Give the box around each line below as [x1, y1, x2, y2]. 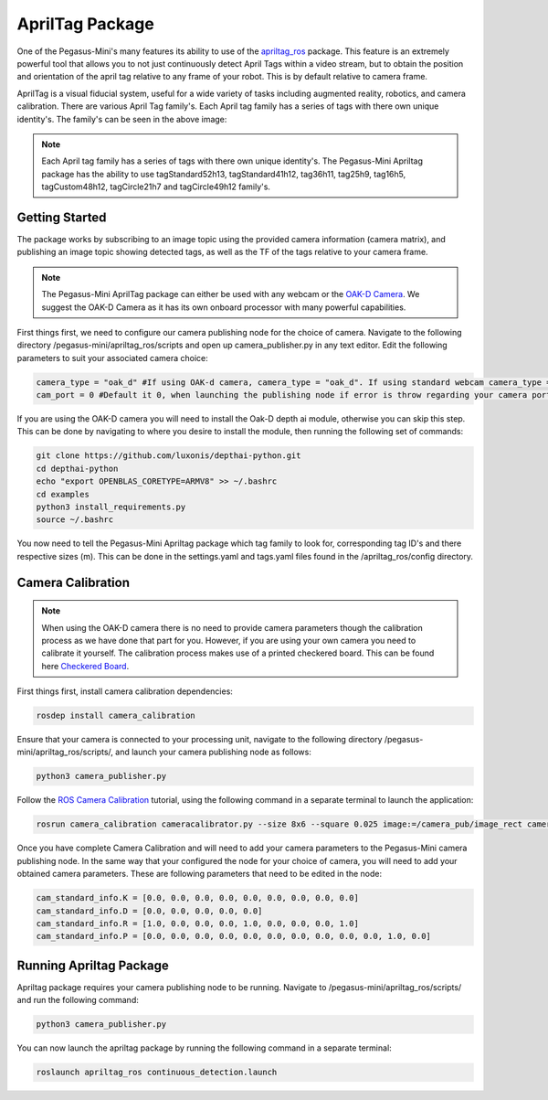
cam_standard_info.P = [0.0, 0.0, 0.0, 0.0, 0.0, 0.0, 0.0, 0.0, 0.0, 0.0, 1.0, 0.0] [36, 931, 431, 942]
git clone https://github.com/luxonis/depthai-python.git [36, 451, 301, 461]
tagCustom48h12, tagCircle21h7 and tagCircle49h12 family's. [41, 181, 271, 192]
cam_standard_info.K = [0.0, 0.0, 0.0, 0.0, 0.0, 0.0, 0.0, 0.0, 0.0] [36, 892, 360, 903]
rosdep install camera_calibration [36, 710, 195, 721]
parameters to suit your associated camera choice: [16, 352, 209, 363]
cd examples [36, 489, 90, 499]
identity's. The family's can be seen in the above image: [16, 113, 227, 124]
